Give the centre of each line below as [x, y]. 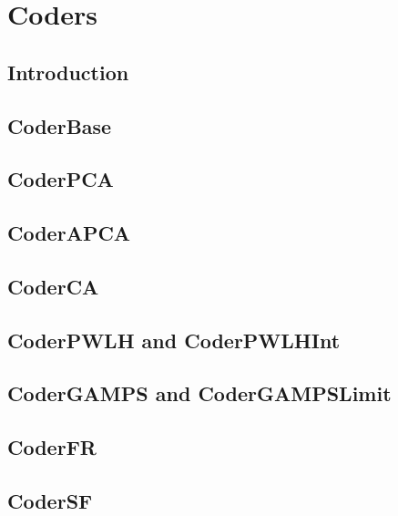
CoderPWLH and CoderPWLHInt [174, 340]
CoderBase [60, 125]
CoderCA [53, 286]
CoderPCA [61, 179]
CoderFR [52, 447]
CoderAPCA [69, 233]
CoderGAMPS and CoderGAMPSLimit [199, 393]
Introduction [68, 72]
